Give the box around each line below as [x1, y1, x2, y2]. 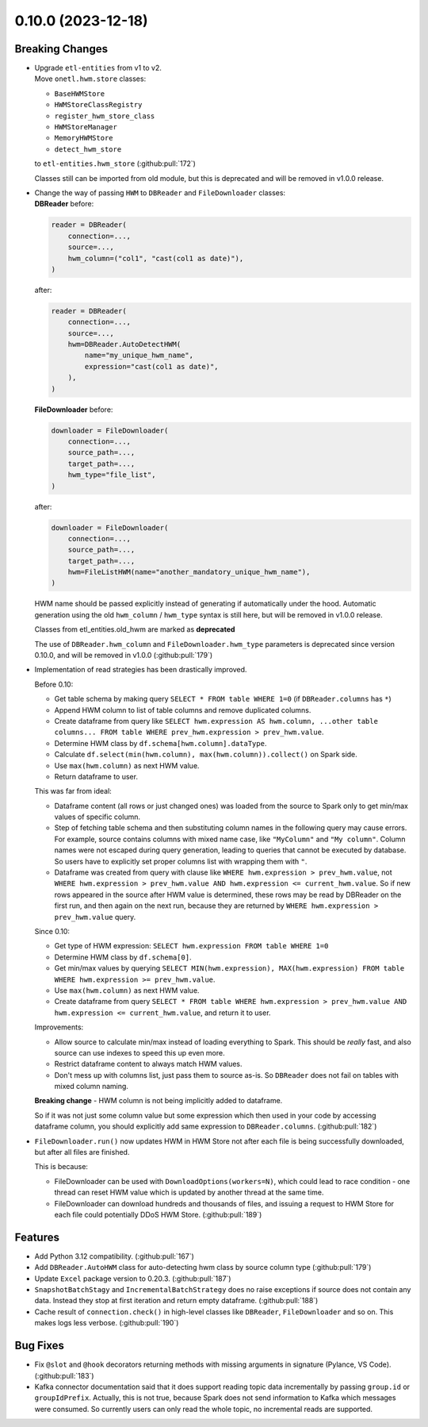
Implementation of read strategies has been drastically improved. [34, 665, 247, 675]
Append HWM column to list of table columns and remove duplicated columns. [54, 705, 311, 714]
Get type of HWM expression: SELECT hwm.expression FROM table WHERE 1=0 [54, 941, 329, 951]
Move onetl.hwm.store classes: [34, 74, 147, 83]
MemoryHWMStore [54, 133, 114, 143]
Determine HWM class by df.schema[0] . [54, 952, 192, 962]
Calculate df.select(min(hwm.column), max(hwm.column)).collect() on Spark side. [54, 750, 358, 760]
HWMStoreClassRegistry [54, 100, 143, 110]
